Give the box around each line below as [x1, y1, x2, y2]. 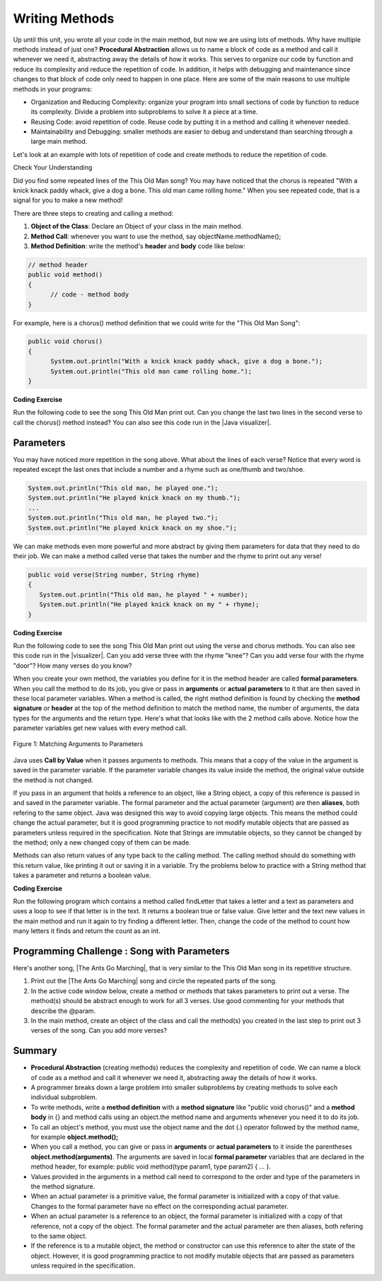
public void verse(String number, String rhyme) [28, 571, 200, 579]
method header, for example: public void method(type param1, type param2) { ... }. [30, 1162, 272, 1171]
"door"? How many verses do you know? [13, 661, 132, 670]
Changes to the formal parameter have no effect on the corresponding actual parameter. [30, 1202, 289, 1210]
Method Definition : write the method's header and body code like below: [30, 241, 245, 250]
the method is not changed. [13, 775, 93, 784]
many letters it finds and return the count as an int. [13, 927, 161, 935]
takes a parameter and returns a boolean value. [13, 871, 151, 880]
